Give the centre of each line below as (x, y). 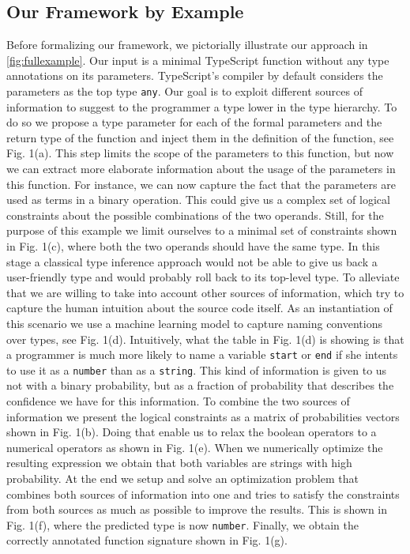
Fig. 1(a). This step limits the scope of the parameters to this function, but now (200, 153)
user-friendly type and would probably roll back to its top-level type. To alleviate (203, 277)
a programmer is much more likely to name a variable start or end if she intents (202, 354)
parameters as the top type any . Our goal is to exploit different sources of (184, 90)
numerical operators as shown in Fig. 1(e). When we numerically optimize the (195, 447)
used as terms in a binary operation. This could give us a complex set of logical (198, 200)
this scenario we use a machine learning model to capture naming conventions (194, 323)
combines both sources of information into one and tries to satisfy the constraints (203, 494)
